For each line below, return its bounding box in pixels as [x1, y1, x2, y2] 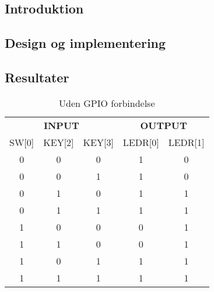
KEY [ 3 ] [83, 135, 114, 149]
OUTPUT [140, 118, 187, 132]
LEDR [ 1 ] [168, 135, 205, 149]
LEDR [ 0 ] [122, 135, 159, 149]
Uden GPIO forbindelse [59, 96, 155, 110]
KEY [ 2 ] [43, 135, 74, 149]
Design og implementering [5, 34, 166, 52]
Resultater [5, 68, 69, 86]
